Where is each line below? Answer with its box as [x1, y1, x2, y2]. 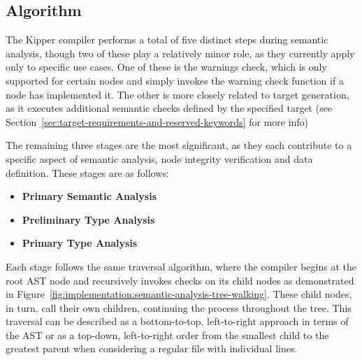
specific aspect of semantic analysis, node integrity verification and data [6, 151, 313, 166]
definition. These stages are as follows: [6, 165, 169, 180]
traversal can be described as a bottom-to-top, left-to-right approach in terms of [6, 314, 349, 329]
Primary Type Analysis [22, 236, 138, 250]
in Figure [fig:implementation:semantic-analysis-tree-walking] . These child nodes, [6, 287, 352, 301]
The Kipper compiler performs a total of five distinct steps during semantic [6, 32, 328, 47]
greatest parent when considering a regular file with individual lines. [6, 341, 298, 356]
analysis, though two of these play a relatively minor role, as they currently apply [6, 45, 355, 60]
